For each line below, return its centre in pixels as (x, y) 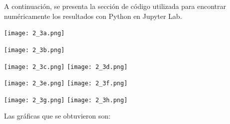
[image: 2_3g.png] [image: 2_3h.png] (66, 100)
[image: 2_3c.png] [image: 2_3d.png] (66, 67)
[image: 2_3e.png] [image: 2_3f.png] (66, 84)
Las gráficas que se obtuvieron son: (57, 116)
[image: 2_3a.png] (34, 33)
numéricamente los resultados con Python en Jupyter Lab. (93, 16)
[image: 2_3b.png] (34, 50)
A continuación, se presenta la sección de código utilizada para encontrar (115, 6)
